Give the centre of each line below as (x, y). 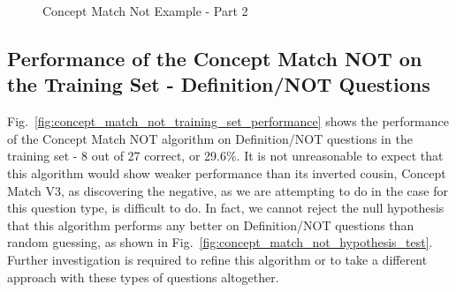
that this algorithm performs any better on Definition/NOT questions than (211, 225)
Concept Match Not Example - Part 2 (145, 11)
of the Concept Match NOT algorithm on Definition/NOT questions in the (210, 138)
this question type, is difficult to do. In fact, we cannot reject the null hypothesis (226, 208)
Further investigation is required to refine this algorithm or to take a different (217, 259)
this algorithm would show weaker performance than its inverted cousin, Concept (227, 172)
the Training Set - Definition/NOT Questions (219, 84)
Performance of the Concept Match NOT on (215, 58)
